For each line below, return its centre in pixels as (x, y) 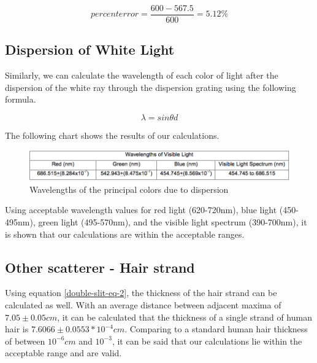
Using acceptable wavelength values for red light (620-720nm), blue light (141, 210)
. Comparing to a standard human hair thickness (216, 329)
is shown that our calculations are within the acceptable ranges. (125, 234)
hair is (17, 329)
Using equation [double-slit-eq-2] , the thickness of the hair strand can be (141, 293)
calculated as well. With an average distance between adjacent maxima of (143, 304)
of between (25, 341)
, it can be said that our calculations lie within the (207, 341)
